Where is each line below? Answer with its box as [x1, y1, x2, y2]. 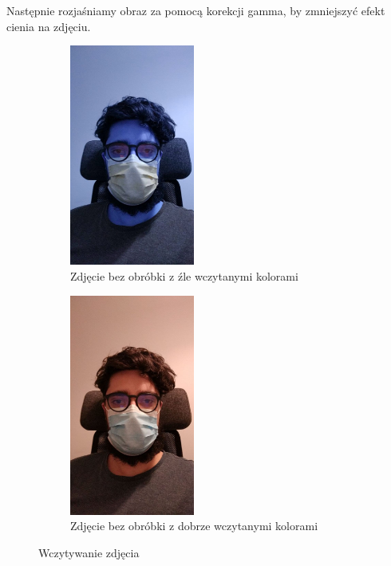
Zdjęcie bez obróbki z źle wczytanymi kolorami [70, 267, 298, 284]
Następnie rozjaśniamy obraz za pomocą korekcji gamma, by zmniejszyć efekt [6, 2, 385, 18]
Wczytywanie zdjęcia [38, 544, 140, 560]
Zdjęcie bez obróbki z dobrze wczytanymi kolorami [70, 517, 318, 534]
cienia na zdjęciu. [6, 18, 91, 34]
